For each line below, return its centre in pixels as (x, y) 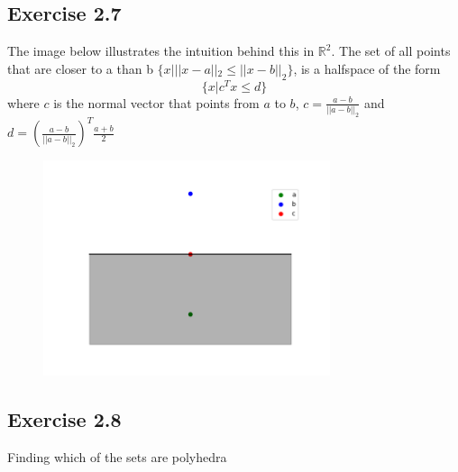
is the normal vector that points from (156, 102)
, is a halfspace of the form (367, 68)
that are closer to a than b (80, 68)
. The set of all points (391, 51)
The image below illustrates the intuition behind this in (161, 51)
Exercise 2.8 (64, 418)
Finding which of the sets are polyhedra (117, 456)
